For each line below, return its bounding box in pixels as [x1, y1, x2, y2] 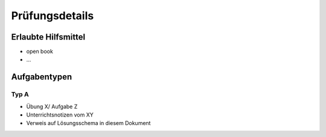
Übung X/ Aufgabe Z [26, 103, 78, 110]
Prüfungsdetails [11, 9, 94, 22]
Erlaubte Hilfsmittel [11, 32, 86, 42]
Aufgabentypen [11, 72, 72, 82]
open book [26, 48, 54, 55]
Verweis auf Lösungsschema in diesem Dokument [26, 120, 151, 127]
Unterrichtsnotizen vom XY [26, 111, 94, 118]
